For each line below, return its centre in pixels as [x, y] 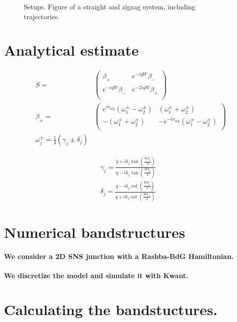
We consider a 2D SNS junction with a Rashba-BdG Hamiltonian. [119, 256]
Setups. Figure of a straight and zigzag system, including [110, 6]
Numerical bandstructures [95, 232]
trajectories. [42, 16]
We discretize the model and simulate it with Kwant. [96, 275]
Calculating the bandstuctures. [111, 309]
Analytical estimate [71, 50]
